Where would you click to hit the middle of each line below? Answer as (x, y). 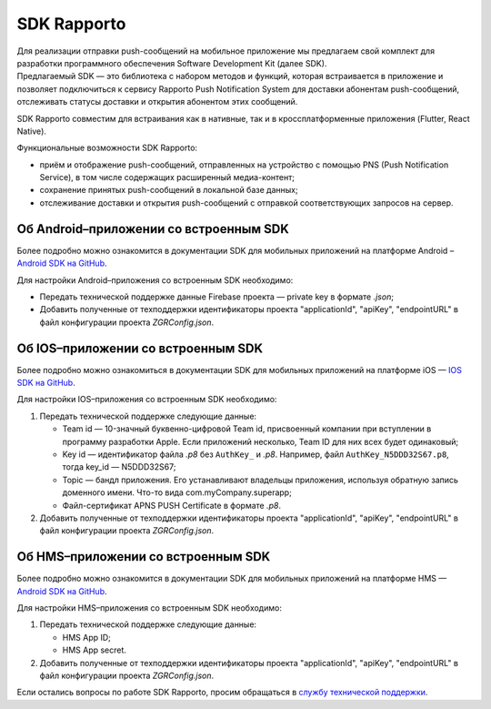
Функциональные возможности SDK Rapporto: (107, 148)
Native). (32, 131)
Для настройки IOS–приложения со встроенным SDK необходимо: (147, 400)
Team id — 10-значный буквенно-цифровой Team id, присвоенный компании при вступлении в (247, 429)
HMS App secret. (95, 650)
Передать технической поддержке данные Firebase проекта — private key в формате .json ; (217, 297)
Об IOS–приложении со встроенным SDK (140, 348)
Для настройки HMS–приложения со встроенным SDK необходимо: (149, 608)
